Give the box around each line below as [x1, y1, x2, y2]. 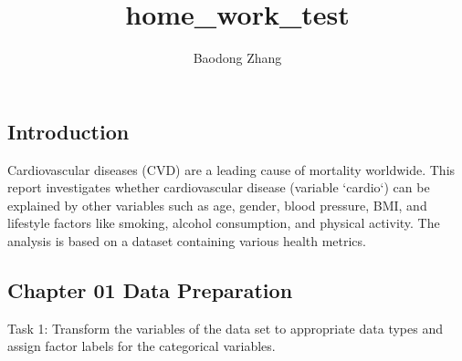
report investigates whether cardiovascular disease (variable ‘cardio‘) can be [7, 178, 430, 197]
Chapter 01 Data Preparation [7, 275, 293, 304]
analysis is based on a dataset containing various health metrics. [7, 231, 366, 250]
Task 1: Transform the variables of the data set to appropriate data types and [7, 318, 443, 337]
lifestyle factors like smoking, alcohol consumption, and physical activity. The [7, 213, 440, 232]
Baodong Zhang [193, 48, 282, 67]
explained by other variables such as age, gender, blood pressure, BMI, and [7, 195, 427, 214]
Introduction [7, 117, 130, 145]
